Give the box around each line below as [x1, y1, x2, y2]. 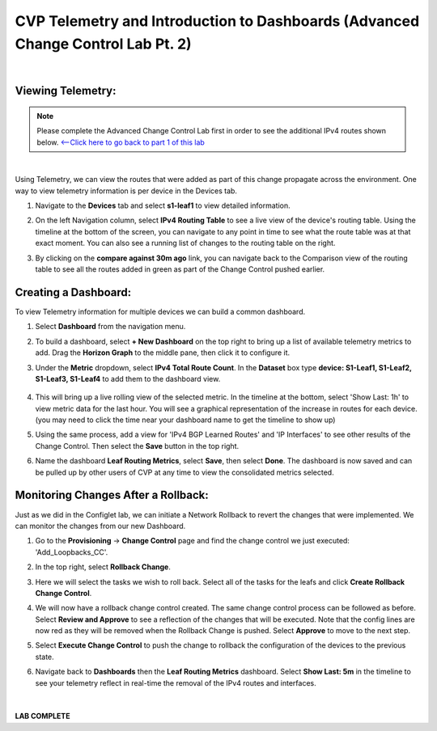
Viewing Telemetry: [15, 84, 117, 98]
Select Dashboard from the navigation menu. [35, 322, 186, 332]
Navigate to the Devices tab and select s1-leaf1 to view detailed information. [35, 201, 291, 210]
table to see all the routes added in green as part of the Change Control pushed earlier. [35, 264, 325, 274]
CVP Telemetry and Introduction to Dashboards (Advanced [15, 12, 420, 30]
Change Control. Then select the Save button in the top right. [35, 441, 240, 450]
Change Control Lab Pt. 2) [15, 35, 192, 53]
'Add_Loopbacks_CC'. [35, 547, 108, 557]
